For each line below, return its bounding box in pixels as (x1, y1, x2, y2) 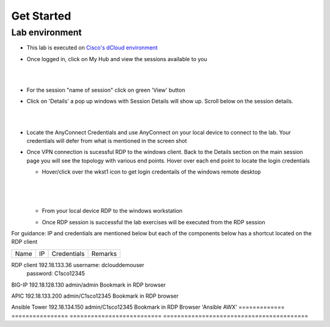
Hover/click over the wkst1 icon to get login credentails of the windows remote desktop (42, 168, 261, 175)
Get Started (11, 9, 71, 23)
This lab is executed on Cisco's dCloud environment (26, 44, 158, 51)
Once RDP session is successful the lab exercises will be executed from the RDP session (42, 218, 265, 226)
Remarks (91, 249, 117, 258)
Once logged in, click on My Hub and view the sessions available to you (26, 55, 207, 62)
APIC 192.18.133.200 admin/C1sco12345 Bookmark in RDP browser (11, 292, 179, 299)
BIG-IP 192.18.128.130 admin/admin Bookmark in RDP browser (11, 281, 166, 288)
